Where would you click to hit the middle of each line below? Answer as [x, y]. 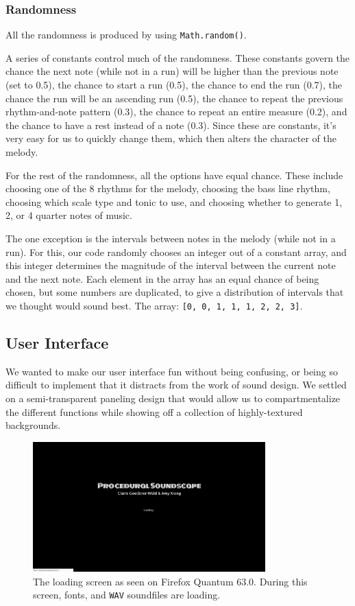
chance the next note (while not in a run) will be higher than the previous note [172, 71]
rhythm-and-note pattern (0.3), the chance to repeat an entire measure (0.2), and [176, 112]
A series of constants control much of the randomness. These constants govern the [178, 57]
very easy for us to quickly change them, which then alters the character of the [171, 138]
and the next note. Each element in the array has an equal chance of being [162, 278]
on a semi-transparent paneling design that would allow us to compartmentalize [173, 398]
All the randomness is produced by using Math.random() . [126, 35]
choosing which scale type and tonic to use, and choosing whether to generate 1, [174, 201]
